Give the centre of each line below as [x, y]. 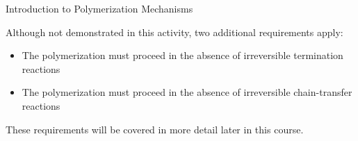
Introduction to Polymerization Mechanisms [99, 8]
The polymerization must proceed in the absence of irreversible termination [182, 55]
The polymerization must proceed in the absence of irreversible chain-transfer [187, 92]
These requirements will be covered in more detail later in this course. [155, 129]
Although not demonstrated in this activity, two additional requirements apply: [174, 32]
